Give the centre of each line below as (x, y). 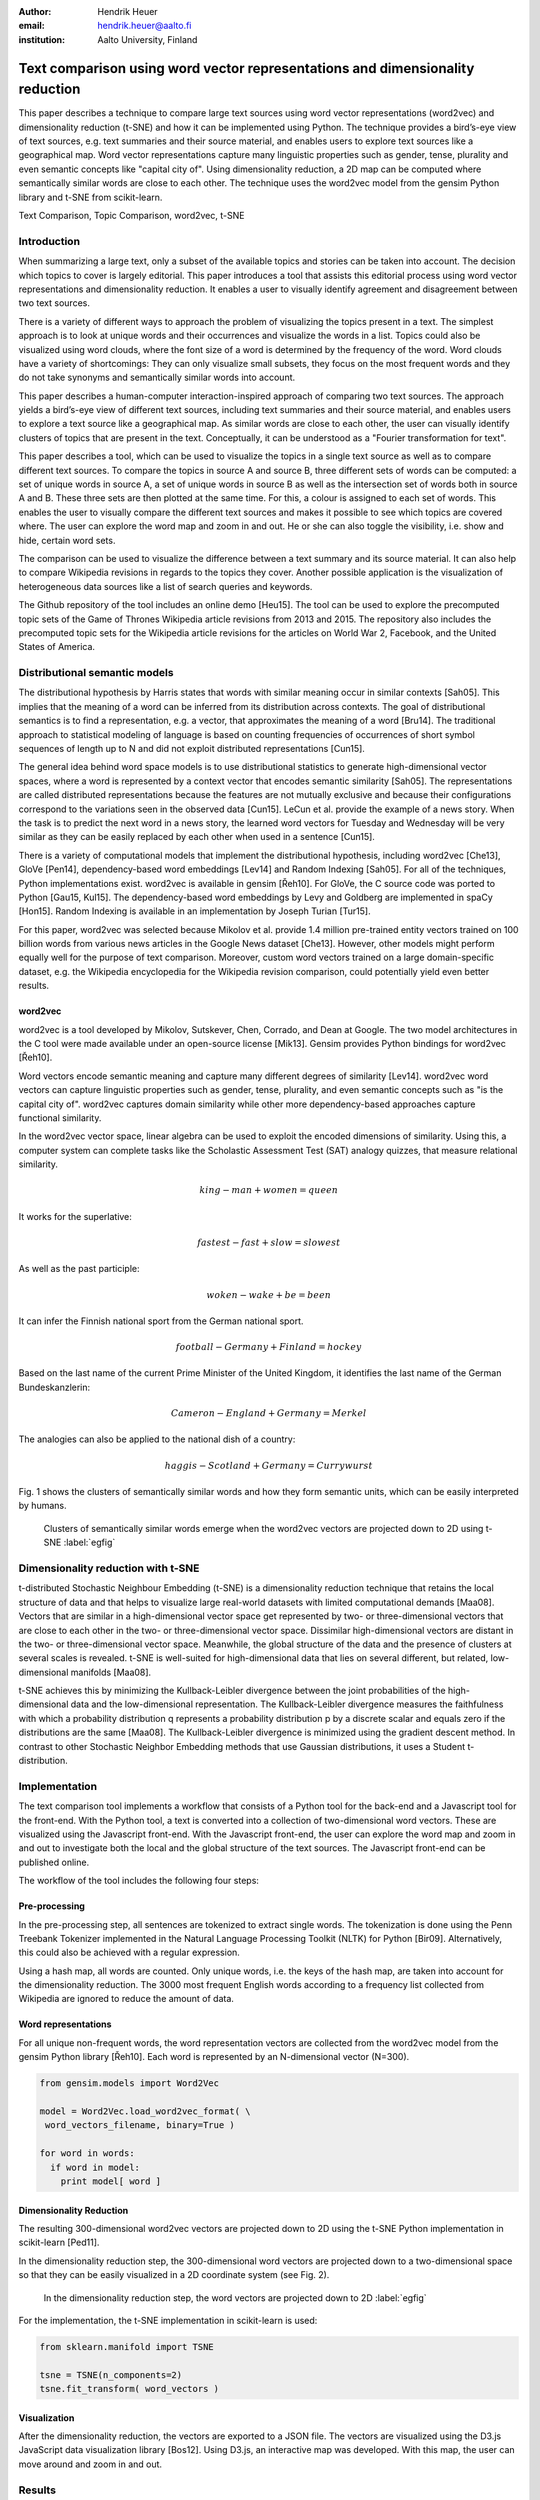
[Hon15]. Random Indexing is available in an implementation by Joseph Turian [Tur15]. (194, 911)
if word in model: (95, 2167)
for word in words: (87, 2153)
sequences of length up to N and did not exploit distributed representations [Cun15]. (191, 749)
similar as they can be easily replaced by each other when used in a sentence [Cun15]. (196, 837)
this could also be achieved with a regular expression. (129, 1952)
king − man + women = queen (269, 1190)
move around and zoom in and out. (90, 2464)
